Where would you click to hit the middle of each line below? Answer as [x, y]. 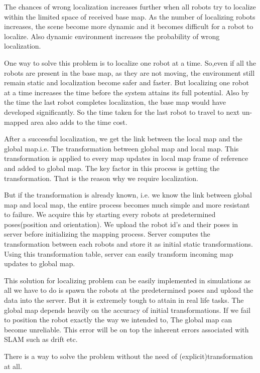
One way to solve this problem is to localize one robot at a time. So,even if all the [130, 62]
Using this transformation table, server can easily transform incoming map [119, 253]
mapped [16, 122]
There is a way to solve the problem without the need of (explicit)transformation [128, 356]
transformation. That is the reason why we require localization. [101, 178]
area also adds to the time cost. [79, 122]
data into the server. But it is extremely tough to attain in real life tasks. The [124, 300]
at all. [13, 366]
